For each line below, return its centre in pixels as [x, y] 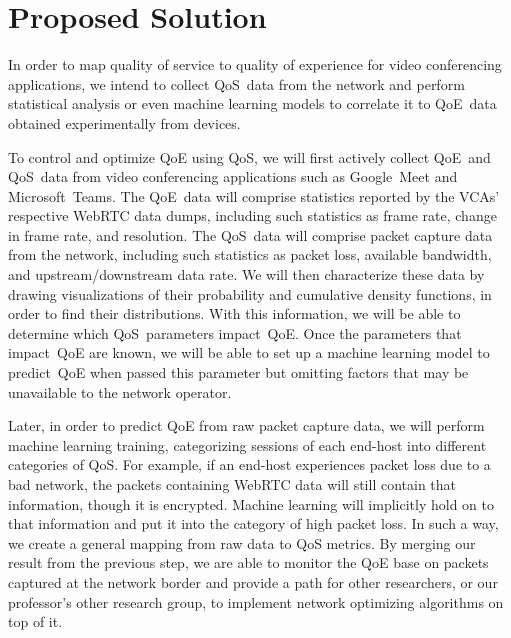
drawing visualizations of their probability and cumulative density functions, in [250, 293]
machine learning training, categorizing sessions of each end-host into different [247, 444]
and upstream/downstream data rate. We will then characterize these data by [246, 274]
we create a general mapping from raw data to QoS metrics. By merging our [242, 542]
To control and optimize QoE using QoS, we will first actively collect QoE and [249, 156]
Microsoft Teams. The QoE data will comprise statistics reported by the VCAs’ [254, 195]
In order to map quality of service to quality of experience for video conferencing [255, 64]
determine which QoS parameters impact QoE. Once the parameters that [235, 332]
